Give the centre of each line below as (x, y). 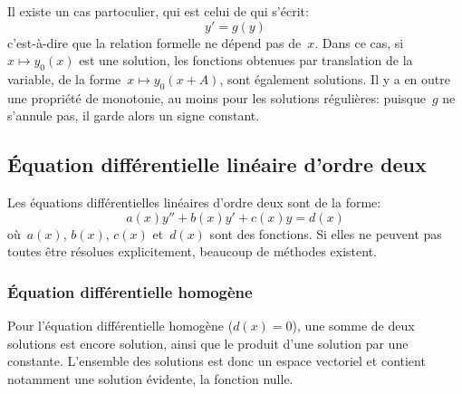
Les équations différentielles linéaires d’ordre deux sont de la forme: (194, 202)
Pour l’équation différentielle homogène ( (120, 326)
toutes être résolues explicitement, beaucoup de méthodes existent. (192, 251)
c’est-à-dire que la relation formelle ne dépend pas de (154, 42)
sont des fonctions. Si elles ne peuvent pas (326, 233)
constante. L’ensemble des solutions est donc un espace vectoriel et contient (217, 361)
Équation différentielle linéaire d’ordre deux (217, 164)
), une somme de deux (353, 326)
